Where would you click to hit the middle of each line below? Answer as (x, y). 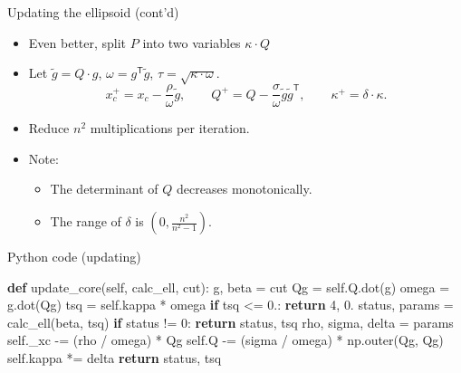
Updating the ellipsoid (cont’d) (93, 12)
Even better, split (77, 42)
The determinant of (104, 189)
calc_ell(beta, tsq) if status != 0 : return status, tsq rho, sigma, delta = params (230, 322)
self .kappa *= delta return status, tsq (115, 358)
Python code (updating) (74, 257)
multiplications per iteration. (170, 128)
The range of (86, 221)
